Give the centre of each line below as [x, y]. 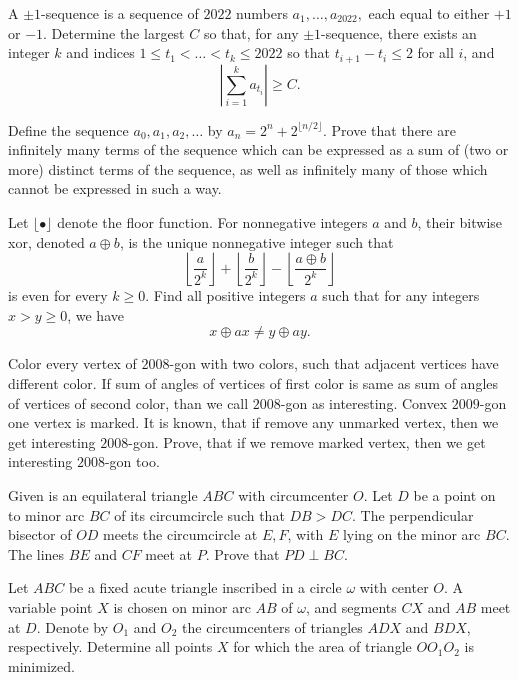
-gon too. [132, 461]
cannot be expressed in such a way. [115, 188]
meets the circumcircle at [180, 534]
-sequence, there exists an [399, 32]
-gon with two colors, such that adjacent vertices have [334, 363]
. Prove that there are [389, 129]
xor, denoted [46, 241]
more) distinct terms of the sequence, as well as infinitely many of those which [248, 168]
